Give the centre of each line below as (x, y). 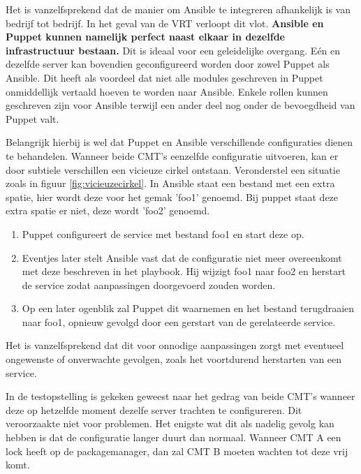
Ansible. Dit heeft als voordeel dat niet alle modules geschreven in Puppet (164, 77)
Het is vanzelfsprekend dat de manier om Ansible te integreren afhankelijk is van (178, 9)
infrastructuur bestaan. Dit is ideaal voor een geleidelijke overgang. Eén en (173, 50)
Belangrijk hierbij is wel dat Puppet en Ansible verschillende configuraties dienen (179, 142)
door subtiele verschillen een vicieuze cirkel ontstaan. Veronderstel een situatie (173, 169)
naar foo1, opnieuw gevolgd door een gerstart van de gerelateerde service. (179, 321)
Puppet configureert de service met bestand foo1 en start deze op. (163, 234)
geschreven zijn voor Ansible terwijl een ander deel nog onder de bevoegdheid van (180, 105)
